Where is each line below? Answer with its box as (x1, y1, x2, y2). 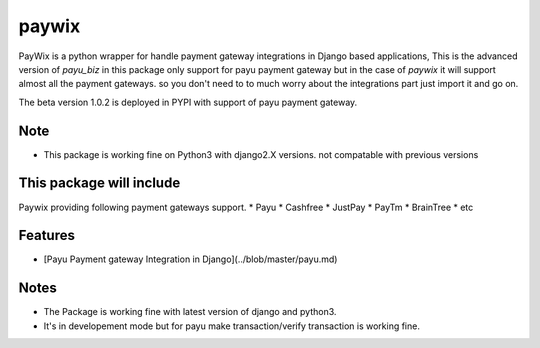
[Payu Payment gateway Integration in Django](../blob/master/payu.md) (43, 253, 338, 265)
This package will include (18, 175, 181, 192)
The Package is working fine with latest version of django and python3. (43, 306, 337, 318)
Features (18, 227, 75, 244)
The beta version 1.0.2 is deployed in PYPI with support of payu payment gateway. (18, 96, 358, 108)
